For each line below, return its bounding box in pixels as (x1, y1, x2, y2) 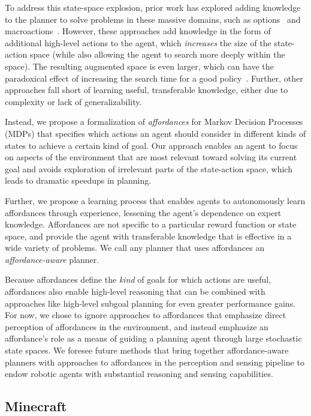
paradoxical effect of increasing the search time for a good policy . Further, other (5, 71, 303, 84)
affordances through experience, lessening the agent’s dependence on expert (5, 206, 282, 219)
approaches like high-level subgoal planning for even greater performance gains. (5, 297, 296, 309)
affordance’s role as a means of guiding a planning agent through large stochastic (5, 332, 302, 345)
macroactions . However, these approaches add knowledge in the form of (5, 25, 271, 37)
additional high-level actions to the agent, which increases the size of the (5, 36, 271, 49)
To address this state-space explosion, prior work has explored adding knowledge (5, 1, 301, 13)
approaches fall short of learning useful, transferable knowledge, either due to (5, 83, 288, 96)
